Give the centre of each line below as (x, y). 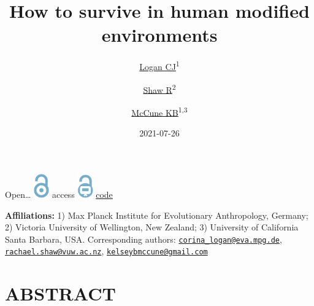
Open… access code (59, 194)
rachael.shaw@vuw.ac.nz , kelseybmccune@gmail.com (106, 251)
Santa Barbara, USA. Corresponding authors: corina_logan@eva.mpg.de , (144, 239)
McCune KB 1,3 (159, 111)
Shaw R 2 (159, 88)
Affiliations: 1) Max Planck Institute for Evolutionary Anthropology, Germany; (157, 215)
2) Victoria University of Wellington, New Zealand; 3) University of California (152, 227)
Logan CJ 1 (159, 65)
